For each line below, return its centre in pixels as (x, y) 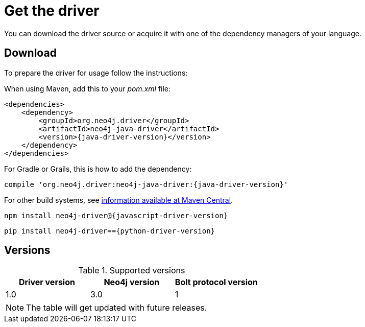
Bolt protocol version (216, 282)
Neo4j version (132, 282)
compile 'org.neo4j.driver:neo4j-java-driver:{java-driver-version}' (146, 184)
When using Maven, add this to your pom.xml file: (88, 88)
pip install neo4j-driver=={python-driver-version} (110, 231)
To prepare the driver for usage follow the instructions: (96, 73)
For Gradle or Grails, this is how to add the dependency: (98, 169)
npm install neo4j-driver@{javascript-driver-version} (116, 215)
